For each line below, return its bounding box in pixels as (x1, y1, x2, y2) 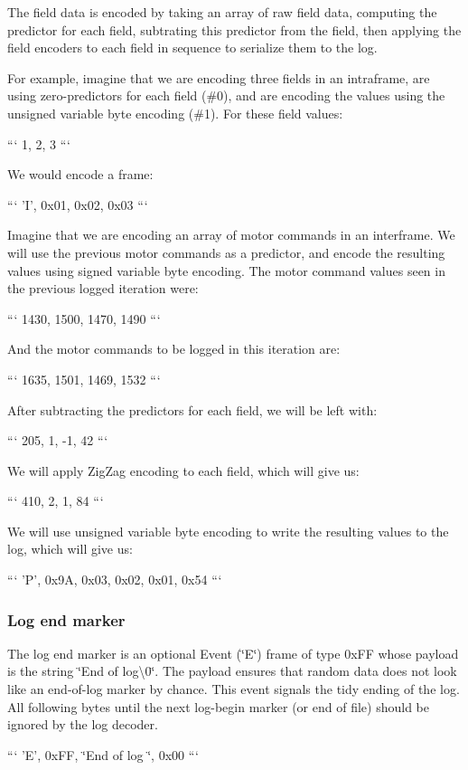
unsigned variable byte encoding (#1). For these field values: (7, 103, 343, 122)
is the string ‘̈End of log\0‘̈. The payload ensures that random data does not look (7, 661, 457, 680)
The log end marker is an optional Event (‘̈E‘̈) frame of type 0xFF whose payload (7, 643, 459, 662)
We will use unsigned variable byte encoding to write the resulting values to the (7, 521, 449, 540)
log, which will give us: (7, 539, 133, 558)
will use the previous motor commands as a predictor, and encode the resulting (7, 242, 445, 261)
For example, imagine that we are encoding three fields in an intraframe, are (7, 68, 430, 87)
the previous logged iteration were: (7, 279, 199, 298)
